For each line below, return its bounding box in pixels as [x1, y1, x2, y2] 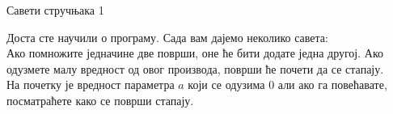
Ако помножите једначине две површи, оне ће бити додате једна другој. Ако [6, 44, 384, 61]
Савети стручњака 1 [6, 2, 104, 18]
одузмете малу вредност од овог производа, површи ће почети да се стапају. [6, 60, 384, 77]
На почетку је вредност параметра [6, 76, 175, 93]
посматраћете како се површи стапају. [6, 91, 194, 108]
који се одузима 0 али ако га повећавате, [188, 76, 387, 93]
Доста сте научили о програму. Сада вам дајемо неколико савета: [6, 28, 328, 45]
